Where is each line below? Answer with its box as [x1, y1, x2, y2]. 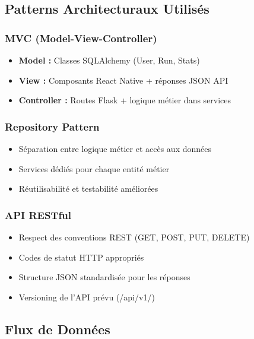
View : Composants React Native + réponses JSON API [18, 74, 228, 86]
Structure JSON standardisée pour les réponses [18, 271, 190, 283]
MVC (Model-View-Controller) [5, 30, 157, 45]
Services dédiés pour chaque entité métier [18, 162, 170, 175]
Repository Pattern [5, 119, 100, 134]
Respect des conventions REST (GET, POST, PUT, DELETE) [18, 231, 250, 243]
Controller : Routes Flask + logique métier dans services [18, 94, 231, 106]
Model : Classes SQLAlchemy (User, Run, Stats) [18, 54, 200, 66]
